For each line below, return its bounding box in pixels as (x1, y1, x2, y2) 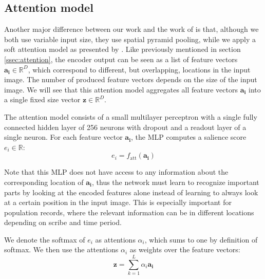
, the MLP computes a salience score (131, 132, 247, 142)
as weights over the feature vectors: (129, 244, 240, 255)
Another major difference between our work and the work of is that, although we (4, 24, 259, 34)
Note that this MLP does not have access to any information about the (4, 166, 229, 177)
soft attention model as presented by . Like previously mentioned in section (4, 44, 241, 54)
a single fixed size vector (4, 94, 81, 105)
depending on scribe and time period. (4, 217, 122, 228)
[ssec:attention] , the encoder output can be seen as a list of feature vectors (4, 53, 238, 64)
